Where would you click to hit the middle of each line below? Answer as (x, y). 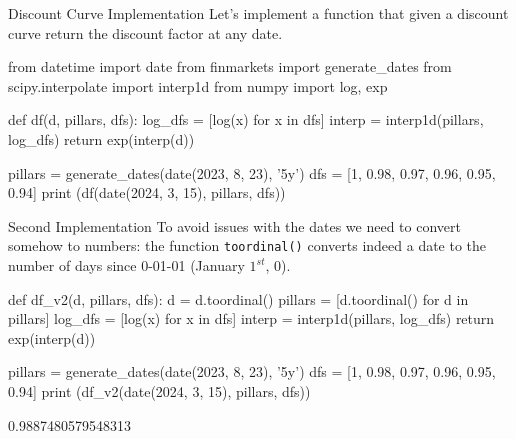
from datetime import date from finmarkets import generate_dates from (230, 66)
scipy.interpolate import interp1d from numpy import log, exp (198, 85)
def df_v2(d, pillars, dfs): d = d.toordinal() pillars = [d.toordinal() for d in (238, 298)
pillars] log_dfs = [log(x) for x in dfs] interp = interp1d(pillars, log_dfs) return (251, 318)
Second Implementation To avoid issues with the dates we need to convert (234, 225)
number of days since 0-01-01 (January (126, 265)
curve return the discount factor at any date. (145, 32)
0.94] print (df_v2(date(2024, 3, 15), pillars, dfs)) (159, 390)
